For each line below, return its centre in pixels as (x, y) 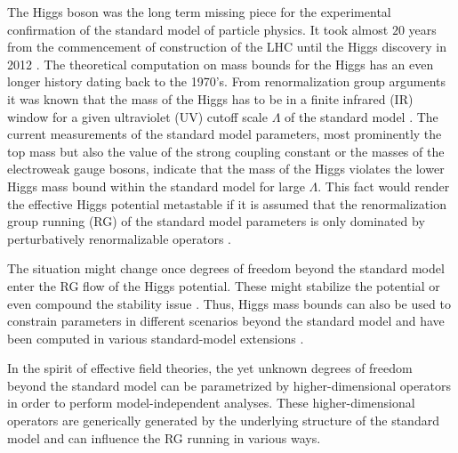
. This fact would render (384, 186)
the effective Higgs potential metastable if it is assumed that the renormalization (227, 203)
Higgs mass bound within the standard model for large (156, 186)
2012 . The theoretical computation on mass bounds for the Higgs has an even (221, 64)
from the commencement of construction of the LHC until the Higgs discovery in (227, 47)
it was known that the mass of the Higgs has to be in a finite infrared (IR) (210, 98)
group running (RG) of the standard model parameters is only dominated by (216, 221)
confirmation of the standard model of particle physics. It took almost (198, 29)
